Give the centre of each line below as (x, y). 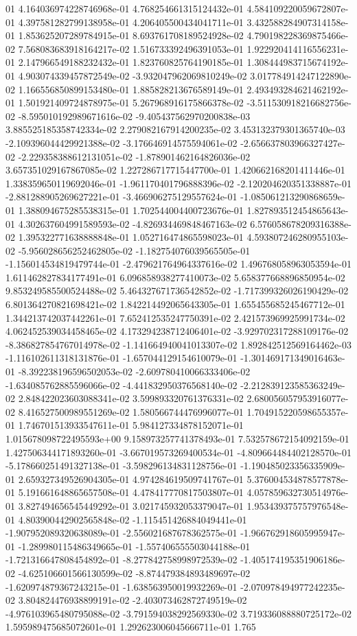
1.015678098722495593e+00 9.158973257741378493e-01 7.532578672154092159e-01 (177, 438)
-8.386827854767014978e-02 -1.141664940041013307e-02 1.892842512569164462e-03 (178, 344)
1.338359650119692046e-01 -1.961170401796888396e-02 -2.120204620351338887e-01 (178, 183)
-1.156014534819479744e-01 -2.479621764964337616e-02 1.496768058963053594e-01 (178, 264)
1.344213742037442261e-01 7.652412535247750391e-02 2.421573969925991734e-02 (175, 317)
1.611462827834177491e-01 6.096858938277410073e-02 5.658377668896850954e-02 (175, 277)
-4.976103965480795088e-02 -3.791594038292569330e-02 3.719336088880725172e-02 (178, 613)
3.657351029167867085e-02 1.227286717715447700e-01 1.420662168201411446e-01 (175, 170)
